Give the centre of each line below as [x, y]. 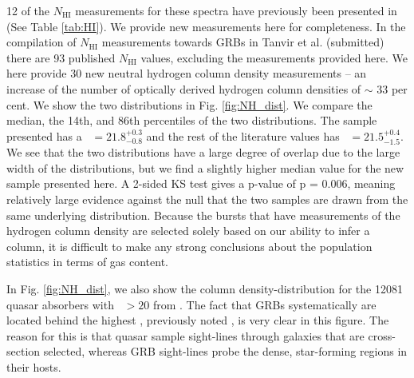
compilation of [41, 42]
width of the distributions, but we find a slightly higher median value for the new [205, 167]
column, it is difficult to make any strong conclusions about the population [189, 246]
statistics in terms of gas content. [87, 262]
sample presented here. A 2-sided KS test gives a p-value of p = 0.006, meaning [201, 183]
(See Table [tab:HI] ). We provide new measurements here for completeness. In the [206, 26]
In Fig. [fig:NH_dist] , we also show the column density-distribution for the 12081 [205, 288]
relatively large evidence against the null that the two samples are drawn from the [207, 199]
